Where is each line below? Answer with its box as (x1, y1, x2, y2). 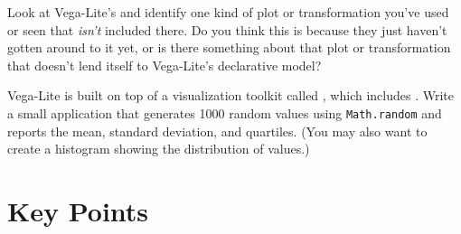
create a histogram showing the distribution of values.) (7, 139, 310, 158)
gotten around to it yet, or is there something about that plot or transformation (7, 38, 451, 57)
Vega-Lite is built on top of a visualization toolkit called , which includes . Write (7, 86, 454, 105)
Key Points (7, 192, 149, 229)
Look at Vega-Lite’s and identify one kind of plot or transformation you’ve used (7, 3, 449, 21)
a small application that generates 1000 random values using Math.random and (7, 103, 442, 122)
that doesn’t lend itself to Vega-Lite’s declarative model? (7, 55, 322, 74)
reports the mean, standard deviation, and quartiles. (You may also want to (7, 121, 428, 140)
